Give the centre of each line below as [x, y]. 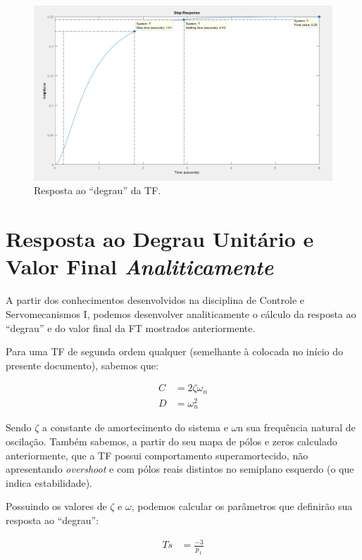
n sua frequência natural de [297, 427]
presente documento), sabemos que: [82, 365]
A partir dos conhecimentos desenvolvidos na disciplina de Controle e [155, 300]
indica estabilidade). [49, 482]
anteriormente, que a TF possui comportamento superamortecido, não [157, 455]
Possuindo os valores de [56, 506]
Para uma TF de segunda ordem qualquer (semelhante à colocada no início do [174, 351]
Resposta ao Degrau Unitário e [160, 239]
